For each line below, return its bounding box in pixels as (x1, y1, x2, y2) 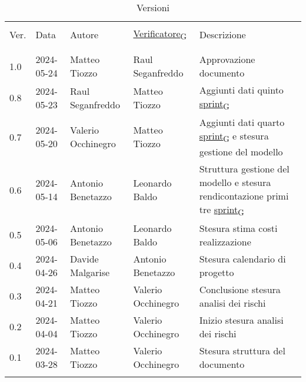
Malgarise (69, 265, 110, 279)
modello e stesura (199, 175, 271, 189)
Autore (69, 27, 99, 41)
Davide (69, 251, 99, 265)
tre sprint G (199, 202, 244, 218)
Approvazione (199, 52, 255, 67)
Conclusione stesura (199, 282, 281, 296)
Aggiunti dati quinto (199, 83, 284, 97)
